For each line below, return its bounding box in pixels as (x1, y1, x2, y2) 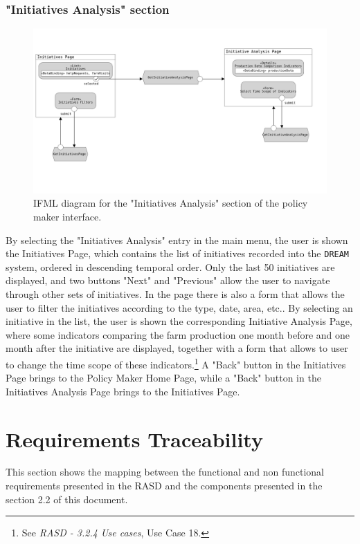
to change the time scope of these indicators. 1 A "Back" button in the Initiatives (6, 355, 346, 371)
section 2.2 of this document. (6, 491, 128, 506)
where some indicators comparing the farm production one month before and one (6, 327, 350, 341)
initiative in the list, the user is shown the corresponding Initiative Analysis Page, (6, 314, 352, 328)
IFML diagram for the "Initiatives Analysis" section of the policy (33, 196, 308, 210)
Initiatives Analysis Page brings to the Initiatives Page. (6, 384, 240, 398)
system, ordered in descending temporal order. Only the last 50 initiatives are (6, 259, 335, 274)
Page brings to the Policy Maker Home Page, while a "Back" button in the (6, 371, 321, 385)
